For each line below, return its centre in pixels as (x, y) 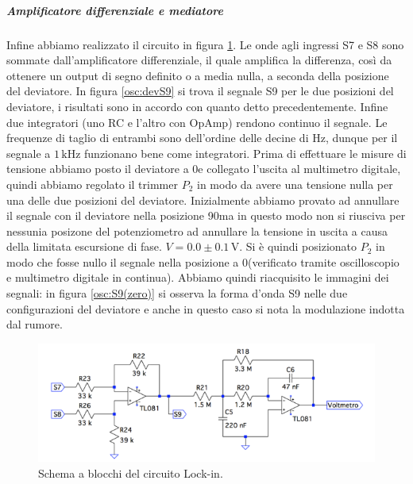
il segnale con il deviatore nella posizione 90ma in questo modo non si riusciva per (206, 215)
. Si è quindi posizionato (298, 246)
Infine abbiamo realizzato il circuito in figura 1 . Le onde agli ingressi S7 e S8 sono (205, 44)
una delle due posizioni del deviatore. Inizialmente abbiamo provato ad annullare (203, 200)
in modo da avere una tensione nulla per (295, 184)
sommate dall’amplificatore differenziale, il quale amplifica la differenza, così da (199, 60)
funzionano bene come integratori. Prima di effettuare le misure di (245, 153)
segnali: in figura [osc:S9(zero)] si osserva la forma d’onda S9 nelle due (177, 293)
